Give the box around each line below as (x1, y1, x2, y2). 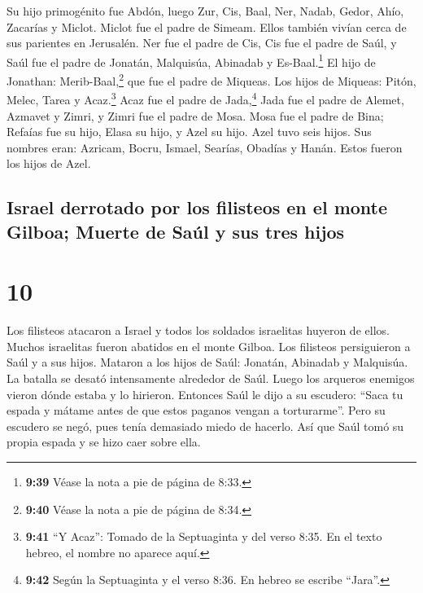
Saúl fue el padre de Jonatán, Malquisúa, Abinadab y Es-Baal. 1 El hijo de (7, 51, 376, 70)
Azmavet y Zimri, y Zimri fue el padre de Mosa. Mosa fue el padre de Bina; (7, 107, 384, 124)
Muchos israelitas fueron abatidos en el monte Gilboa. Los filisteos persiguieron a (7, 337, 411, 354)
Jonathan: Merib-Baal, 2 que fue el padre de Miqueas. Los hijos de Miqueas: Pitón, (7, 70, 416, 89)
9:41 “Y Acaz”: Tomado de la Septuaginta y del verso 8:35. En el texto (25, 528, 382, 545)
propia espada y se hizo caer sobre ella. (7, 433, 201, 450)
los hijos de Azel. (7, 155, 91, 172)
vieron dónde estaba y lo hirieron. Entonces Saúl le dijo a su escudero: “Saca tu (7, 385, 403, 402)
